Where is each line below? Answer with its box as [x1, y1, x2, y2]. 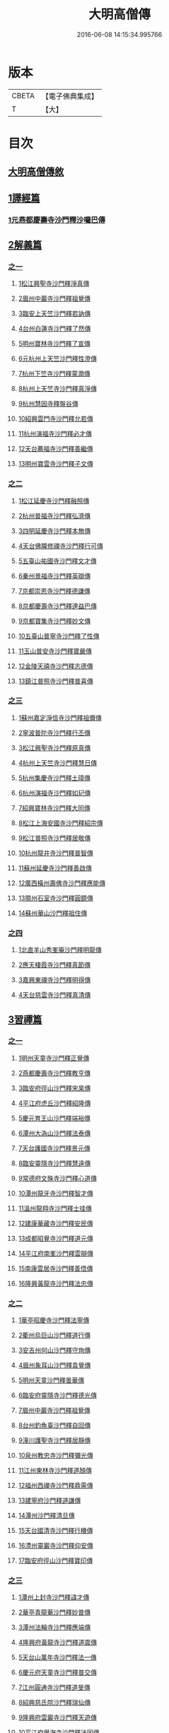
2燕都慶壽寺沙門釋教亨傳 [18, 1068, 91, 1077]
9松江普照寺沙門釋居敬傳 [18, 834, 91, 842]
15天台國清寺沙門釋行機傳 [18, 1527, 93, 1535]
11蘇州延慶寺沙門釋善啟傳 [18, 863, 93, 872]
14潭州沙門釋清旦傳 [18, 1511, 75, 1520]
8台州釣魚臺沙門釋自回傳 [18, 1421, 91, 1430]
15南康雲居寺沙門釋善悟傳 [18, 1264, 93, 1273]
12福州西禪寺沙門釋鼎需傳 [18, 1481, 94, 1490]
